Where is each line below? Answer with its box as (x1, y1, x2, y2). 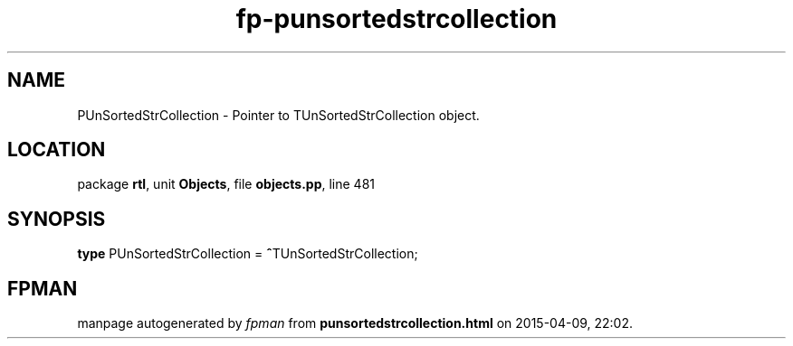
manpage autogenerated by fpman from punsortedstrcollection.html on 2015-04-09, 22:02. (77, 315, 634, 332)
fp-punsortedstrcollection (235, 4, 558, 34)
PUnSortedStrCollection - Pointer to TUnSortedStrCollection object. (77, 107, 480, 123)
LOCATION (7, 138, 106, 162)
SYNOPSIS (7, 207, 106, 230)
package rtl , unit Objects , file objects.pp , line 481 (77, 176, 375, 192)
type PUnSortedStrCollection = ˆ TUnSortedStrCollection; (77, 246, 418, 262)
